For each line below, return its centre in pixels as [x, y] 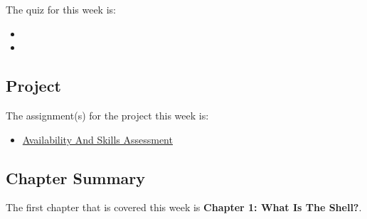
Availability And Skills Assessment [97, 139]
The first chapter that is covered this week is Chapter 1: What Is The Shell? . [184, 207]
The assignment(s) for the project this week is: [107, 115]
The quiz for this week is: [61, 9]
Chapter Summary [75, 177]
